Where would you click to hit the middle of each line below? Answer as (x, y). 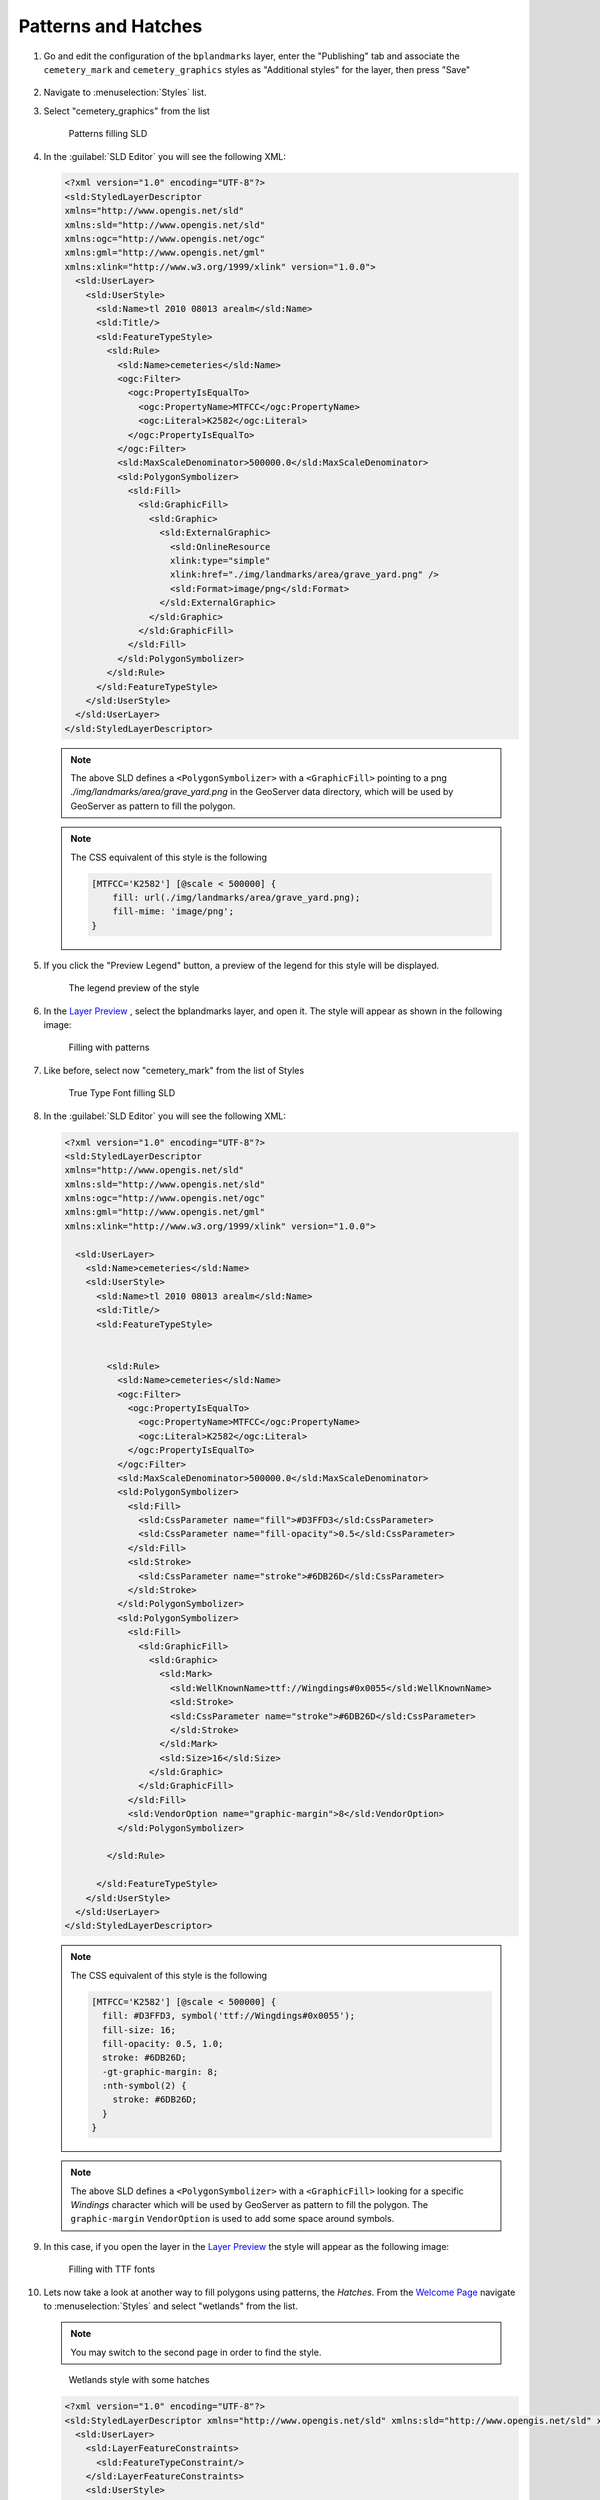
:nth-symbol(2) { (144, 2086)
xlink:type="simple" (220, 561)
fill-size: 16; (139, 2029)
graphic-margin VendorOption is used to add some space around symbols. (232, 2219)
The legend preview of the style (134, 988)
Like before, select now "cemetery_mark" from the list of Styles (174, 1070)
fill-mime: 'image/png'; (173, 911)
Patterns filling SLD (108, 134)
